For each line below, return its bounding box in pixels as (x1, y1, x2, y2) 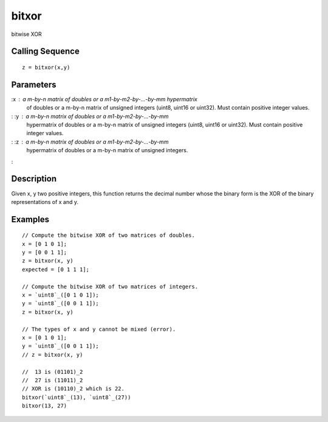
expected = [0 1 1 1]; (22, 266, 90, 273)
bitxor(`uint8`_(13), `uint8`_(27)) (22, 393, 131, 401)
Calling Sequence (11, 46, 80, 57)
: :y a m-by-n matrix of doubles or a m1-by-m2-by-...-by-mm (11, 113, 169, 120)
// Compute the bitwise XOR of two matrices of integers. (22, 283, 199, 290)
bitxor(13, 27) (22, 403, 67, 409)
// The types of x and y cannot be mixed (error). (22, 326, 176, 332)
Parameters (11, 79, 56, 90)
